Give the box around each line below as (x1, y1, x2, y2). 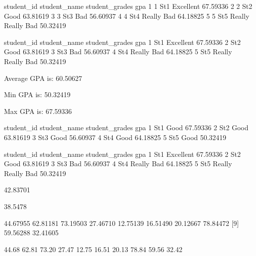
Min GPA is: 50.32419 (4, 89, 71, 100)
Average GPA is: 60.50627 (4, 73, 82, 83)
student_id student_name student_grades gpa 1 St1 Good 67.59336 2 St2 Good (4, 122, 249, 133)
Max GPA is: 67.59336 (4, 106, 72, 116)
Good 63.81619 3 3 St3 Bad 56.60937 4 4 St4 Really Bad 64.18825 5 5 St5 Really (4, 10, 250, 21)
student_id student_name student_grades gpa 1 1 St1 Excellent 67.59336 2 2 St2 (4, 1, 253, 11)
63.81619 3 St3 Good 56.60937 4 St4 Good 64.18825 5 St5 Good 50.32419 (4, 132, 226, 142)
